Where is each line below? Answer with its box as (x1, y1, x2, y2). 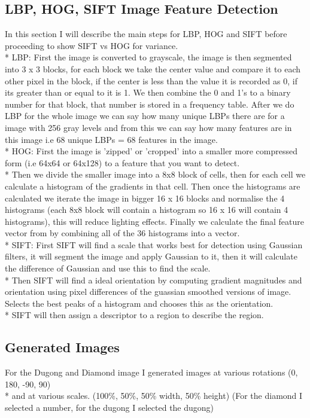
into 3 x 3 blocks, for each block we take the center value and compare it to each (5, 62, 301, 75)
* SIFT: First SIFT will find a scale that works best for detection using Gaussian (5, 238, 303, 251)
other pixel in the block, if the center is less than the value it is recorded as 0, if (5, 74, 297, 87)
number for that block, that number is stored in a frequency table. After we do (5, 97, 294, 110)
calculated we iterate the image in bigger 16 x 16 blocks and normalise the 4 (5, 191, 285, 204)
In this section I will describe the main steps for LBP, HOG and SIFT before (5, 28, 287, 40)
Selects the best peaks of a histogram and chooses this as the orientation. (5, 297, 273, 309)
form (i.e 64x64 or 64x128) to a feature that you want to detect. (5, 156, 240, 169)
